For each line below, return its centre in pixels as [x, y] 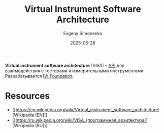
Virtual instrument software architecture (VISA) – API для [65, 65]
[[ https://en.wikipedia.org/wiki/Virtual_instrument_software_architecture [85, 109]
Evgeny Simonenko [83, 33]
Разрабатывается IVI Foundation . [39, 76]
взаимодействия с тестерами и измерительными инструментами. [75, 71]
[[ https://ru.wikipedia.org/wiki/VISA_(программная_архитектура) [79, 120]
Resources [28, 96]
